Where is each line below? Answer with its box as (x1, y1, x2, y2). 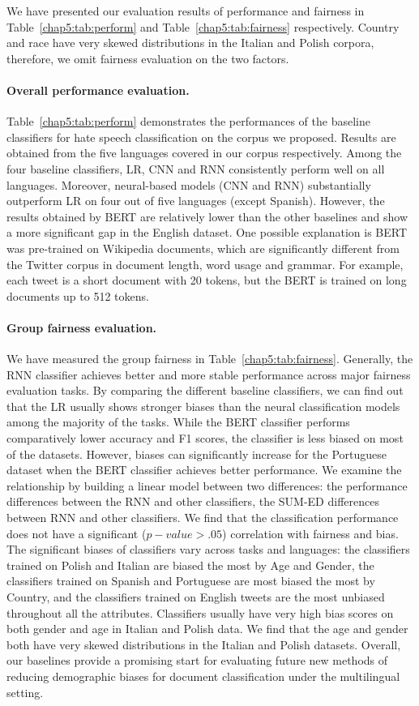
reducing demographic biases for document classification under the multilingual (6, 667, 400, 684)
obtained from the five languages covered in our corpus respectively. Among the (6, 144, 402, 161)
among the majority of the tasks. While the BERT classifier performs (6, 413, 350, 430)
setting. (6, 683, 44, 700)
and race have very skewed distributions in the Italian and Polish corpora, (6, 34, 374, 51)
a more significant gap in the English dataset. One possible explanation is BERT (6, 224, 408, 241)
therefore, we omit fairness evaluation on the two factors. (6, 49, 289, 66)
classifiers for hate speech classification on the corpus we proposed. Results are (6, 128, 396, 145)
